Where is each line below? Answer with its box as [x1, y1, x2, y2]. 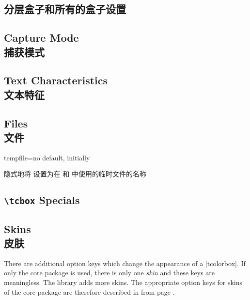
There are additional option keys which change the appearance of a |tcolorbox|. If [4, 258, 246, 268]
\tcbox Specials [4, 192, 80, 207]
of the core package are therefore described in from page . [4, 286, 175, 297]
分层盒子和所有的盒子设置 [4, 1, 126, 16]
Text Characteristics [4, 73, 108, 88]
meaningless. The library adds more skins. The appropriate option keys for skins [4, 277, 243, 287]
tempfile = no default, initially [4, 152, 90, 162]
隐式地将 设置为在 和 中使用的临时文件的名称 [4, 169, 146, 179]
